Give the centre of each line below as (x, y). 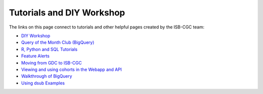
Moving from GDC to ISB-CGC (52, 63)
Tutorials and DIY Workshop (67, 13)
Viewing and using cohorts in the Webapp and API (71, 69)
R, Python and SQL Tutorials (49, 49)
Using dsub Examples (43, 83)
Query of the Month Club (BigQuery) (58, 42)
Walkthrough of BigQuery (47, 76)
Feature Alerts (35, 56)
